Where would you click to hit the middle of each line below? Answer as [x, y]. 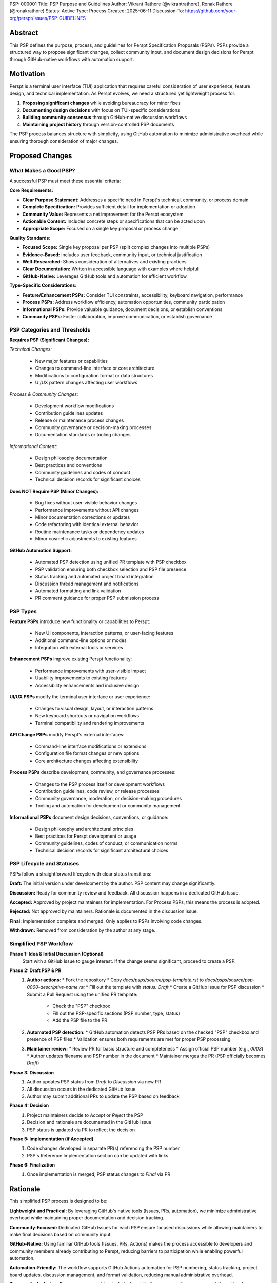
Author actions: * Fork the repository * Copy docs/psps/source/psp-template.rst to [115, 980]
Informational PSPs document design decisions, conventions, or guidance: [89, 817]
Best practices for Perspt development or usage [86, 836]
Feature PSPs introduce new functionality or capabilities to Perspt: [80, 621]
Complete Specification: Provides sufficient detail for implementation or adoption [109, 207]
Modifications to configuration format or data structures [94, 375]
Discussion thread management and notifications [87, 584]
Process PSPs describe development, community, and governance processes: [93, 772]
